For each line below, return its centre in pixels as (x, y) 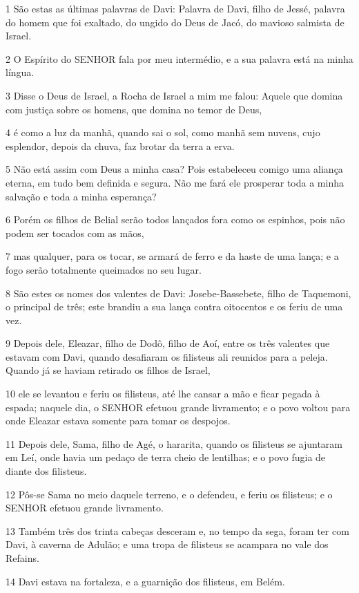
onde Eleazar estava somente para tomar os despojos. (118, 421)
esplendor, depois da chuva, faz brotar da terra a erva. (120, 145)
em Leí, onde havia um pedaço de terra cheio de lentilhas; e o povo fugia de (166, 457)
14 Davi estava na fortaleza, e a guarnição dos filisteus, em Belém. (145, 581)
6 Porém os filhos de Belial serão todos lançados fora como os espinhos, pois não (175, 219)
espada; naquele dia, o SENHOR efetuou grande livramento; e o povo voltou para (178, 407)
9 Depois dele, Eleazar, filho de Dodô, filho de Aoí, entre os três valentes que (168, 343)
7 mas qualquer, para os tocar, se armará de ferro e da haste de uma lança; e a (172, 256)
